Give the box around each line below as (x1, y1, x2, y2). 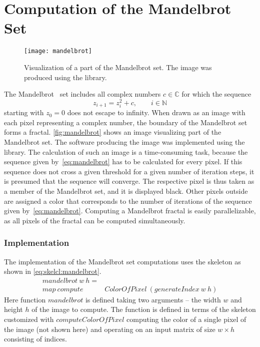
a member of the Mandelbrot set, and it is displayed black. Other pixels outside (4, 186, 248, 196)
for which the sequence (181, 89, 251, 99)
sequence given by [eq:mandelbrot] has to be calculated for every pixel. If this (4, 156, 242, 167)
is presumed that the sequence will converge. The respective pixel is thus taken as (4, 176, 254, 186)
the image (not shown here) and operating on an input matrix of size (4, 323, 215, 334)
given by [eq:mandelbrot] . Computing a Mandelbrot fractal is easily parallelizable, (4, 205, 256, 216)
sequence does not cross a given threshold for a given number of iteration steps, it (4, 166, 254, 176)
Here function (4, 294, 46, 304)
